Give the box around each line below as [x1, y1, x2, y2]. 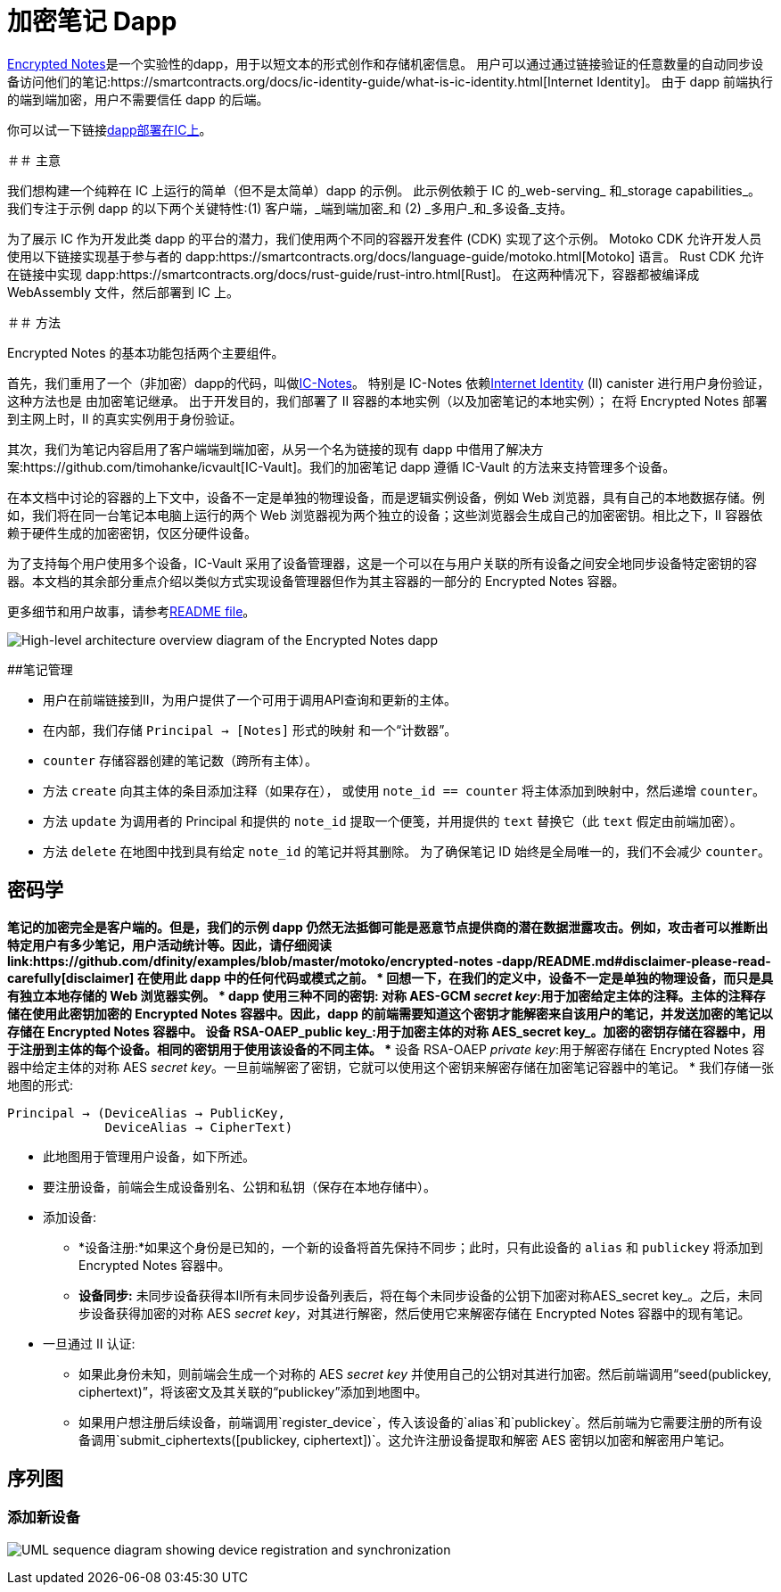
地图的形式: [7, 1076, 74, 1093]
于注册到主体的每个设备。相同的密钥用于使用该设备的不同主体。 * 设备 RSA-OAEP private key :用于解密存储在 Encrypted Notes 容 [7, 1041, 765, 1057]
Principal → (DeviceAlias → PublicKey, [7, 1105, 285, 1120]
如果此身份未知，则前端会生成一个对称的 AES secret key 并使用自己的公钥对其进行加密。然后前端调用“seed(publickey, [78, 1365, 772, 1382]
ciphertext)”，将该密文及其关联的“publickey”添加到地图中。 [78, 1383, 428, 1399]
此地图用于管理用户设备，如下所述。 [43, 1148, 255, 1164]
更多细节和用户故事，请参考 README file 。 [7, 603, 256, 619]
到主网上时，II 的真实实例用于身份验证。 [7, 410, 243, 426]
